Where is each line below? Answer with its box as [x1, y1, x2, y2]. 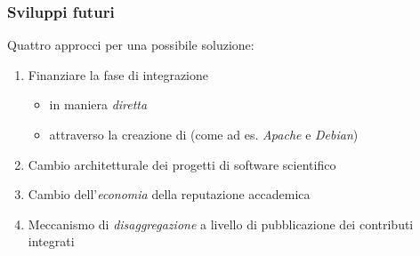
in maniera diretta [49, 95, 148, 114]
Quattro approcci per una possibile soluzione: [7, 36, 254, 54]
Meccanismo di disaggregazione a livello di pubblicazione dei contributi [28, 214, 414, 233]
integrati [28, 232, 75, 251]
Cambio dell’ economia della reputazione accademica [28, 185, 311, 204]
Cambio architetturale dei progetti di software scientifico [28, 155, 336, 173]
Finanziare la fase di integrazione [28, 65, 208, 84]
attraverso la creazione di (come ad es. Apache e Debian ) [49, 125, 359, 143]
